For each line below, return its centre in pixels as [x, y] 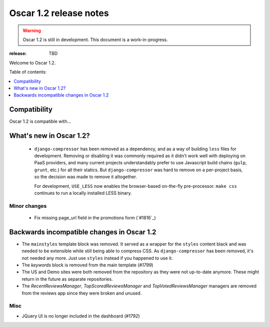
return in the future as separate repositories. [67, 279]
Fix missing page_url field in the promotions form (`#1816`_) [95, 217]
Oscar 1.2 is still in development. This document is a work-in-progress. [95, 40]
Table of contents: [28, 72]
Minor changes [28, 206]
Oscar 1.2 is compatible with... [40, 121]
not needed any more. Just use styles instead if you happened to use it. [97, 258]
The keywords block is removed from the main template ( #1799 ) [87, 265]
